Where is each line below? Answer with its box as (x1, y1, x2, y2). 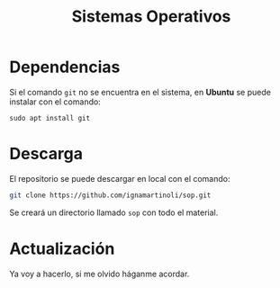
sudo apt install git (9, 113, 91, 122)
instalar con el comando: (9, 96, 101, 107)
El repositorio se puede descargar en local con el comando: (9, 173, 231, 184)
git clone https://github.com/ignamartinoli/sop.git (9, 191, 212, 200)
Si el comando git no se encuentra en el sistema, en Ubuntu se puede (9, 86, 272, 97)
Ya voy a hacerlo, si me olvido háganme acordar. (9, 268, 190, 279)
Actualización (9, 238, 115, 258)
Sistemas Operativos (71, 6, 231, 27)
